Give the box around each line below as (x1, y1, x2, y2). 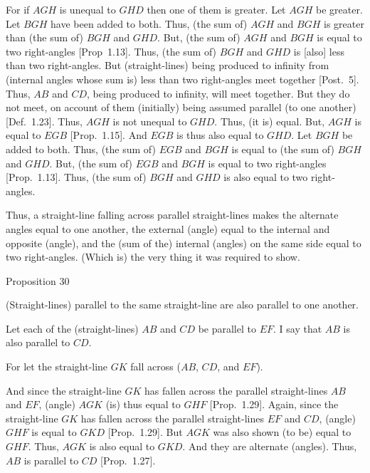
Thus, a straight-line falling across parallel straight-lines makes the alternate (6, 207, 339, 222)
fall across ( (130, 359, 181, 374)
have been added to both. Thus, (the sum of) (51, 16, 248, 31)
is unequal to (59, 2, 116, 16)
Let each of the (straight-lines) (6, 321, 139, 336)
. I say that (273, 321, 322, 336)
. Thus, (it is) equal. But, (214, 113, 325, 128)
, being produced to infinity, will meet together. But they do (87, 85, 350, 100)
